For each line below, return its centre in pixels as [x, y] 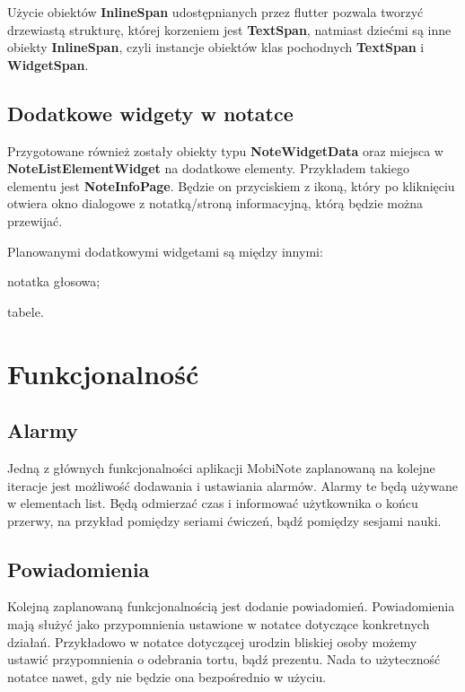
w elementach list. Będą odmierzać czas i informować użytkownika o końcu [213, 503]
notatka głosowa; [54, 281]
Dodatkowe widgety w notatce [150, 113]
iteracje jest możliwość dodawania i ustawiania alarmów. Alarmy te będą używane [232, 485]
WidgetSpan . [48, 64]
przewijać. [35, 220]
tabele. [26, 311]
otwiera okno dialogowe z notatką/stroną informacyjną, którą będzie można [215, 203]
